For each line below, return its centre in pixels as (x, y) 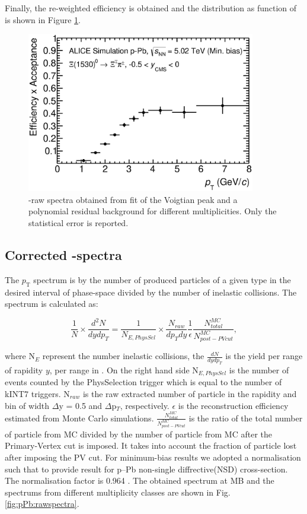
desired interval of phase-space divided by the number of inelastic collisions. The (151, 292)
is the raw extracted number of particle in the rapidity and (190, 393)
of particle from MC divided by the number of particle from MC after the (138, 434)
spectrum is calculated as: (52, 304)
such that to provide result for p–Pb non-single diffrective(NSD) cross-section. (146, 469)
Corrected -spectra (63, 254)
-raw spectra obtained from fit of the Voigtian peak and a (133, 199)
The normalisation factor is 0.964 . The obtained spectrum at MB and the (140, 480)
